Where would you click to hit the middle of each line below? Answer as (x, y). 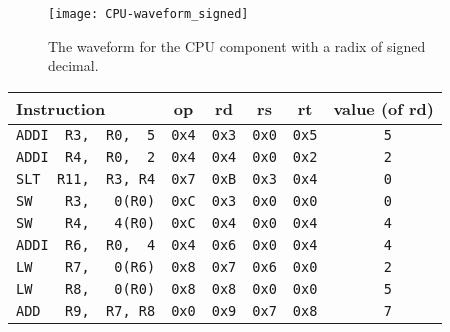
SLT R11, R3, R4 (86, 178)
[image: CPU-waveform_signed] (148, 14)
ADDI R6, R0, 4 (86, 244)
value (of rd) (383, 108)
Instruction (61, 108)
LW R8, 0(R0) (86, 288)
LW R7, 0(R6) (86, 266)
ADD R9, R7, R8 (86, 310)
